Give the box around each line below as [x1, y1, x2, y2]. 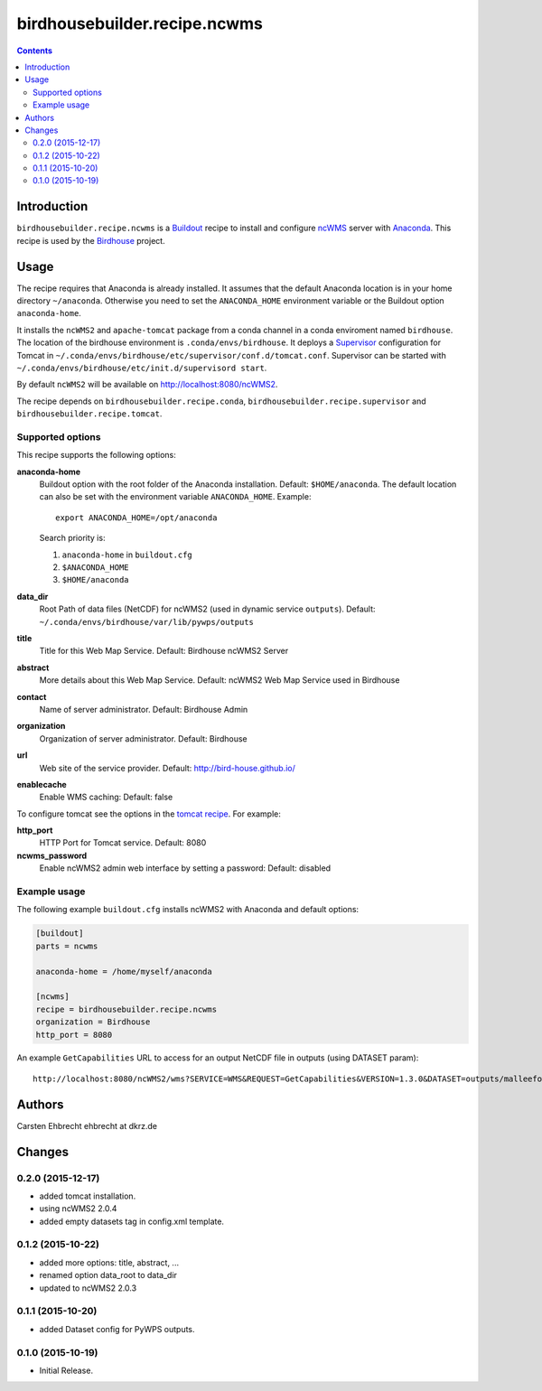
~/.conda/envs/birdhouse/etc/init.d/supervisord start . [16, 362, 267, 373]
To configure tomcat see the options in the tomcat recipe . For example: [16, 808, 282, 819]
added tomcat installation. [39, 1190, 136, 1201]
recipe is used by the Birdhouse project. [16, 235, 166, 246]
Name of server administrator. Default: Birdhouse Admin [39, 704, 248, 714]
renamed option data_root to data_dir [39, 1270, 178, 1281]
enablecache [16, 779, 67, 789]
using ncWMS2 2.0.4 [39, 1203, 117, 1214]
